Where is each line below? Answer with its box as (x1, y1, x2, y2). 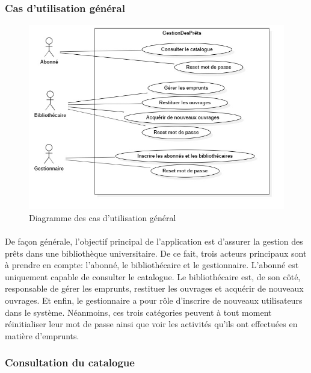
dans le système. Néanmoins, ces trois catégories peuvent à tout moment (5, 306, 272, 318)
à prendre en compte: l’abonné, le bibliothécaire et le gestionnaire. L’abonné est (5, 259, 299, 271)
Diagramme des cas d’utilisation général (29, 211, 176, 224)
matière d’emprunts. (5, 329, 79, 342)
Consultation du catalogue (5, 355, 135, 370)
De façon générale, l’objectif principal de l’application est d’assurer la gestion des (5, 235, 303, 248)
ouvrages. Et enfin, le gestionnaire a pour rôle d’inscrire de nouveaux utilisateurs (5, 293, 303, 306)
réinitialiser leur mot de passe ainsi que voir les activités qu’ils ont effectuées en (5, 318, 298, 330)
